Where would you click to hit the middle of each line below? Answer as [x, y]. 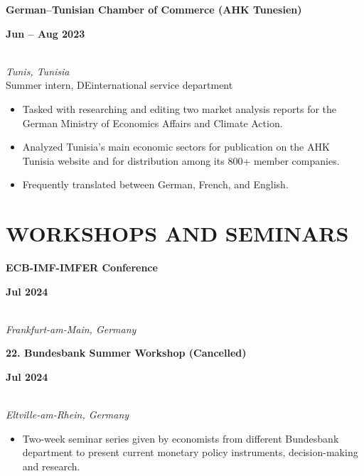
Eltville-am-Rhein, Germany [68, 415]
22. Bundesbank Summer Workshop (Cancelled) [126, 353]
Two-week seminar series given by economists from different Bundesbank [181, 438]
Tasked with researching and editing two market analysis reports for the [180, 108]
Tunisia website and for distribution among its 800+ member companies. [181, 160]
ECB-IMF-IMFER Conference [82, 267]
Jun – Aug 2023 [45, 33]
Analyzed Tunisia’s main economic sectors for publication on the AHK [176, 147]
